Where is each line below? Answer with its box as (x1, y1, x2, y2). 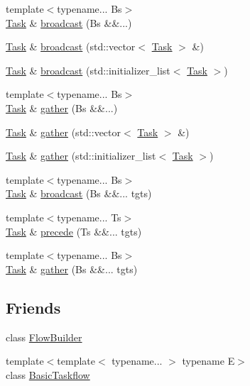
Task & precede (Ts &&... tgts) (6, 224, 142, 238)
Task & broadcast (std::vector (6, 39, 136, 54)
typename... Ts (57, 209, 121, 224)
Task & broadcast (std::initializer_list (6, 62, 170, 77)
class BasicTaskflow (6, 367, 90, 382)
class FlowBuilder (6, 329, 82, 344)
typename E (182, 353, 235, 368)
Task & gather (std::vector (6, 124, 121, 139)
